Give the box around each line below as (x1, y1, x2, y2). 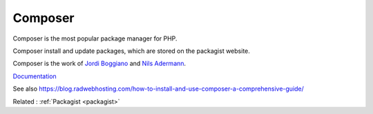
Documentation (12, 72, 57, 80)
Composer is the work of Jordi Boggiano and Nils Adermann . (12, 59, 186, 68)
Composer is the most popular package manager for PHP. (12, 34, 178, 43)
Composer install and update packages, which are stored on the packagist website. (12, 47, 250, 55)
